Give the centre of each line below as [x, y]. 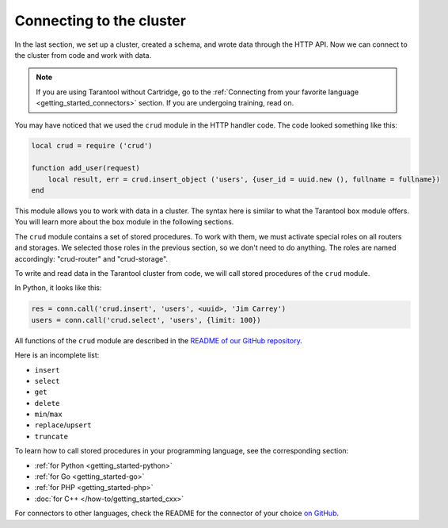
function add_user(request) [85, 168]
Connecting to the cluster [100, 21]
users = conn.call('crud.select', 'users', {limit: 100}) [146, 320]
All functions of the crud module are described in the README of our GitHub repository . [158, 340]
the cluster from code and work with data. [83, 55]
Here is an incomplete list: [57, 355]
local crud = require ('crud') [92, 146]
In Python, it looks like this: [58, 288]
